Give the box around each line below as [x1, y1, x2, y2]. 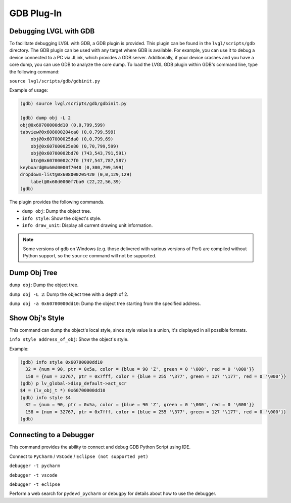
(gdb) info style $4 [20, 395, 71, 400]
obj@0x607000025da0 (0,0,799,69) [30, 136, 114, 142]
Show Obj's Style [9, 314, 65, 322]
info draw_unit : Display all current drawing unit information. [22, 222, 153, 228]
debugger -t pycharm [9, 463, 61, 469]
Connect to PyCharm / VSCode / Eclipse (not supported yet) [9, 453, 149, 459]
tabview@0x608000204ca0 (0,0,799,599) [20, 129, 116, 135]
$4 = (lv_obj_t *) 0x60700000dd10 [20, 388, 106, 394]
